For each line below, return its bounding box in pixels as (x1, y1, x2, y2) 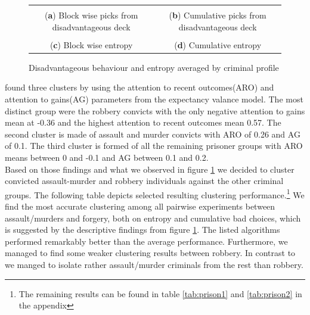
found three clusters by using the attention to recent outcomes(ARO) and (5, 81, 274, 93)
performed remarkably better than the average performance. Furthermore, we (5, 235, 288, 247)
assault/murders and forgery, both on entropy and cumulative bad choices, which (5, 211, 301, 224)
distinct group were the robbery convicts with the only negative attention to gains (5, 104, 305, 117)
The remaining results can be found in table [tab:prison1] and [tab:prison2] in (18, 287, 302, 300)
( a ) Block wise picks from (44, 9, 138, 21)
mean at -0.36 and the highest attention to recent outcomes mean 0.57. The (5, 116, 281, 129)
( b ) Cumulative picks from (169, 9, 266, 21)
